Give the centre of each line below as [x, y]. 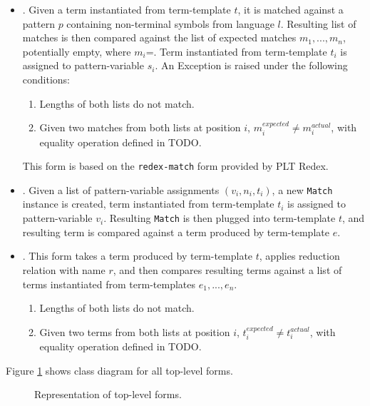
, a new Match [302, 189]
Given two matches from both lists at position [140, 127]
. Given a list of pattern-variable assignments [121, 189]
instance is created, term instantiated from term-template [148, 204]
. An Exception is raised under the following [251, 65]
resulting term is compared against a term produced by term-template [176, 232]
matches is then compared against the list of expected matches [159, 37]
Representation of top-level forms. [108, 394]
